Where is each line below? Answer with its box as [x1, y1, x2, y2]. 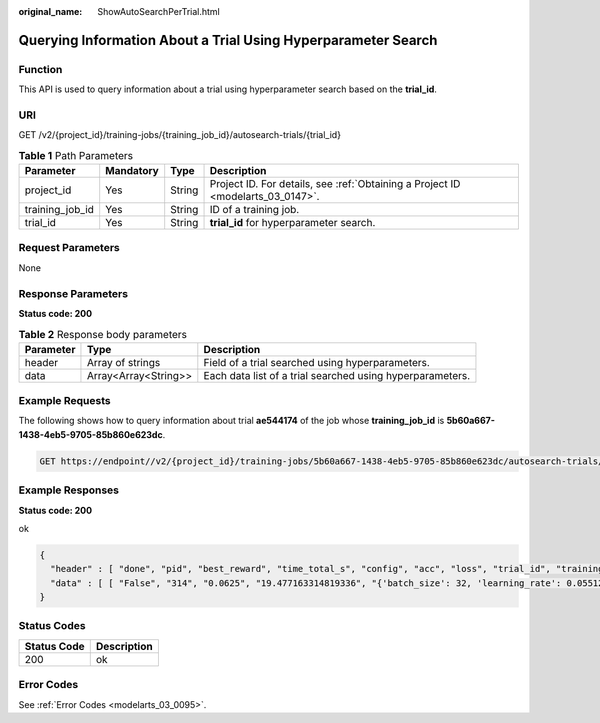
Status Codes [18, 619, 86, 633]
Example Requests [18, 394, 111, 408]
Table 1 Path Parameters [18, 148, 134, 162]
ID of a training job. [209, 203, 300, 217]
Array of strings [86, 355, 161, 369]
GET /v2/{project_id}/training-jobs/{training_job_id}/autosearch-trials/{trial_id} [18, 129, 342, 141]
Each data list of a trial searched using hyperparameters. [203, 368, 471, 382]
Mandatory [105, 164, 159, 178]
